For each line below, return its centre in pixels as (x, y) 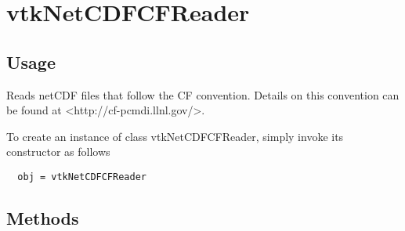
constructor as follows (58, 152)
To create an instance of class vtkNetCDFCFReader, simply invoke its (175, 136)
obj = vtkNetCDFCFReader (82, 177)
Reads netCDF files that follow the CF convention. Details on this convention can (203, 94)
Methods (43, 218)
